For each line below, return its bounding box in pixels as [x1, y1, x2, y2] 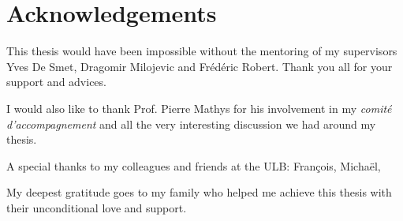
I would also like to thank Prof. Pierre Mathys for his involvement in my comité [6, 99, 392, 116]
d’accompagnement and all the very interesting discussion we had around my [6, 115, 376, 132]
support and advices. [6, 73, 106, 90]
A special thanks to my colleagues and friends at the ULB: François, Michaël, [6, 157, 381, 174]
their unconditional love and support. [6, 199, 187, 215]
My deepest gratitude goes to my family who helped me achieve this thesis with [6, 184, 392, 200]
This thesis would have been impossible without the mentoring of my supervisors [6, 43, 397, 59]
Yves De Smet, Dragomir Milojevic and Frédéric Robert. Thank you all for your [6, 58, 393, 74]
